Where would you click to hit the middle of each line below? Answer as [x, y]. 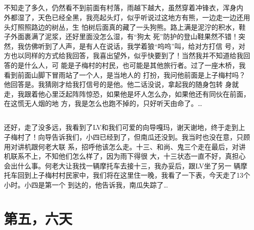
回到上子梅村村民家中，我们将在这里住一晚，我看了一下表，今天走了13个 [134, 175]
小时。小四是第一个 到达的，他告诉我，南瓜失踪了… [86, 184]
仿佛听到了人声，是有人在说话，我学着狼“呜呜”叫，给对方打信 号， [131, 46]
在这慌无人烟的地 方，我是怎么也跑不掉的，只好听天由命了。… [103, 103]
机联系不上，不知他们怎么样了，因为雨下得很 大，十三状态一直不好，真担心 [125, 156]
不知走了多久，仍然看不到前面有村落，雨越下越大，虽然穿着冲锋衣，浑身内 [124, 8]
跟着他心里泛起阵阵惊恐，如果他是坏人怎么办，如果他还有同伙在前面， [137, 94]
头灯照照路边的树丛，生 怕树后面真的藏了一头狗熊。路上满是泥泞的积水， [121, 27]
